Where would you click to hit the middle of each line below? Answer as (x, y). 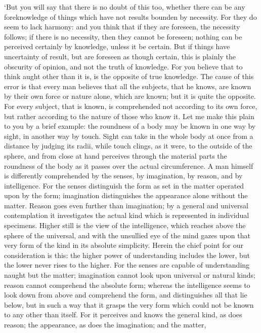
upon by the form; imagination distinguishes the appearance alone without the (126, 195)
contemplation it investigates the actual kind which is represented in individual (127, 215)
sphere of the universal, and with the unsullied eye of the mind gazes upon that (127, 235)
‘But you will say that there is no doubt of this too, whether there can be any (125, 7)
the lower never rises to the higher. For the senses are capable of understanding (127, 265)
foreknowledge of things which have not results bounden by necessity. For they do (130, 16)
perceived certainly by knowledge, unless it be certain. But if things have (117, 46)
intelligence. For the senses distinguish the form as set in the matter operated (124, 185)
